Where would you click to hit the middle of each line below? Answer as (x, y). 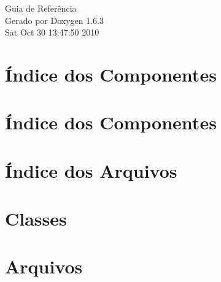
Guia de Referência (41, 8)
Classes (36, 219)
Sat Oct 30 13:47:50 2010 (52, 32)
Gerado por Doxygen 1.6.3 (54, 20)
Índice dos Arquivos (91, 170)
